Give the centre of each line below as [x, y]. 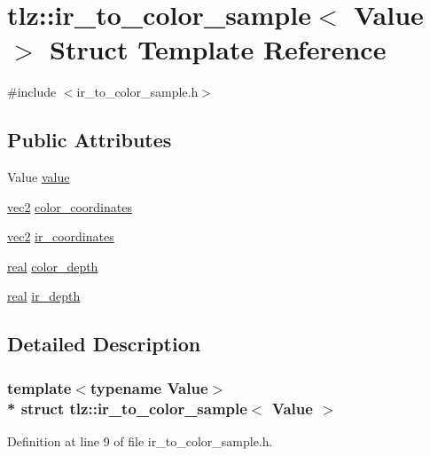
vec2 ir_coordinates [61, 236]
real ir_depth [44, 296]
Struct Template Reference [218, 49]
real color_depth [53, 266]
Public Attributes [90, 140]
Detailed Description [104, 344]
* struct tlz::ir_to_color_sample [127, 408]
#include [32, 92]
